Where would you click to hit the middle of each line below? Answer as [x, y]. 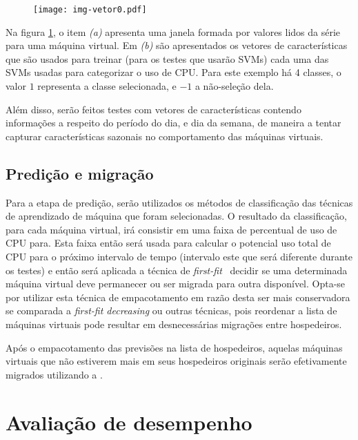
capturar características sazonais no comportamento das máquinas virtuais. [165, 136]
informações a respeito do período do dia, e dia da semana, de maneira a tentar [173, 123]
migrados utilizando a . [54, 374]
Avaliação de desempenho [129, 422]
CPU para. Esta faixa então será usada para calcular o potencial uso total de [168, 243]
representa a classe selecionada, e [107, 86]
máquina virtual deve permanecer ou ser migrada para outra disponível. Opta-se [176, 284]
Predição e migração [80, 173]
